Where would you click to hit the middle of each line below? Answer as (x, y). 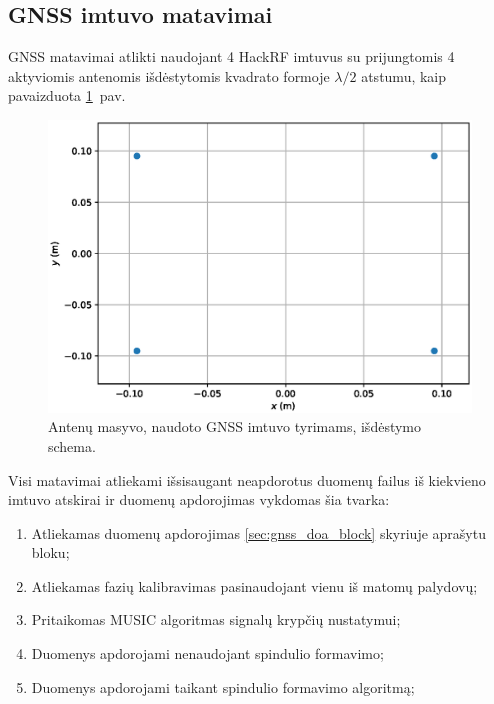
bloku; (50, 552)
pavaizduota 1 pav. (67, 95)
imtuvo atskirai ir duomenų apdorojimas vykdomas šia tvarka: (199, 499)
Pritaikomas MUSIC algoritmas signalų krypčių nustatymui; (216, 619)
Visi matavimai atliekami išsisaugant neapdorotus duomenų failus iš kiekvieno (247, 479)
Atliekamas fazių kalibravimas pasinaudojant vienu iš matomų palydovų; (254, 585)
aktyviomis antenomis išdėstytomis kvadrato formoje (169, 75)
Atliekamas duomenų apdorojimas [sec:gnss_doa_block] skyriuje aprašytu (258, 532)
